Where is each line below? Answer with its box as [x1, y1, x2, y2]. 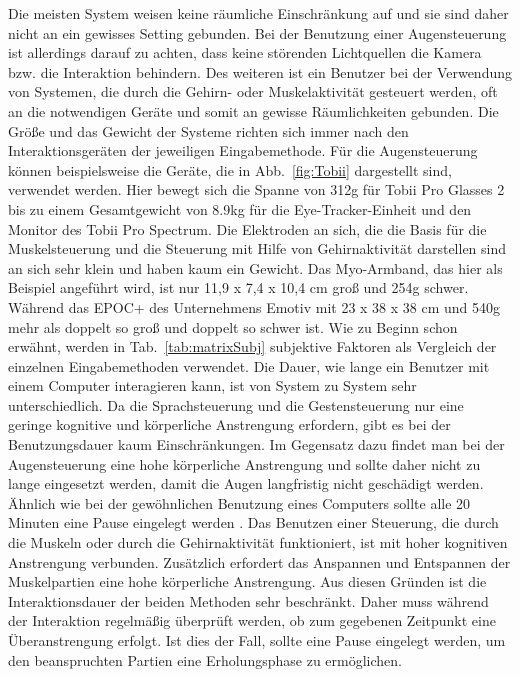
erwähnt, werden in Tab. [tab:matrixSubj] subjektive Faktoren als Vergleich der [8, 336, 497, 357]
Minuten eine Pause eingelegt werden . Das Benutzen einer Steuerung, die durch [8, 512, 499, 533]
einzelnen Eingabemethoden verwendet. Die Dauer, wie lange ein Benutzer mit [8, 355, 490, 376]
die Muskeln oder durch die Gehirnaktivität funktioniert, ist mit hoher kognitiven [8, 532, 508, 553]
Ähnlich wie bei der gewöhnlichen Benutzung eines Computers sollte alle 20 [8, 492, 471, 513]
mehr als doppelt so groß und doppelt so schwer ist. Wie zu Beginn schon [8, 316, 458, 337]
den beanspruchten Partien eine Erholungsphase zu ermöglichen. [8, 649, 402, 670]
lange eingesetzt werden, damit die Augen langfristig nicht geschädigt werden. [8, 473, 484, 494]
